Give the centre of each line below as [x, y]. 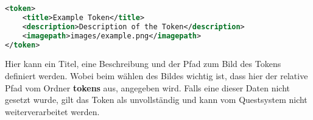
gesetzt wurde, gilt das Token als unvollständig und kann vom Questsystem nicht [156, 100]
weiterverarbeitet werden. [52, 111]
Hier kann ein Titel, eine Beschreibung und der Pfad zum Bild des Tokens [143, 64]
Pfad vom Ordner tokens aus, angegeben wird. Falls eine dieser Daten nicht [147, 87]
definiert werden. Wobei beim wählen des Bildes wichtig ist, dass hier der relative [156, 75]
